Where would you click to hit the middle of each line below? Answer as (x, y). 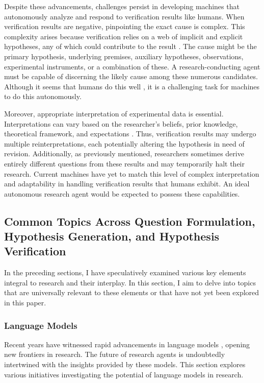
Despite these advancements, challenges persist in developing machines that (122, 6)
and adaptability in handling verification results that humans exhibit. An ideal (127, 184)
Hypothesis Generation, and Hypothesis (112, 236)
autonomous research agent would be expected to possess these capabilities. (122, 193)
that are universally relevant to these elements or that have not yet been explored (132, 292)
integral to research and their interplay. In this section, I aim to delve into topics (130, 282)
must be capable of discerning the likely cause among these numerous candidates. (131, 76)
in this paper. (25, 303)
